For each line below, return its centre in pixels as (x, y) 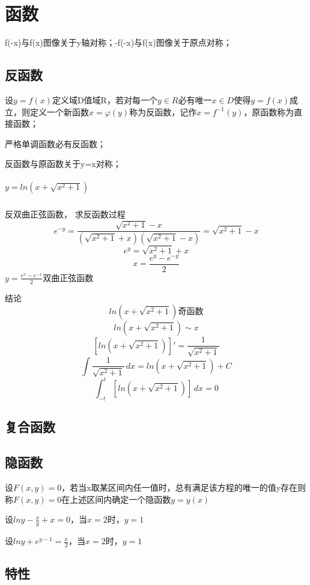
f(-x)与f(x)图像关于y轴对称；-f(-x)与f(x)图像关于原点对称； (118, 42)
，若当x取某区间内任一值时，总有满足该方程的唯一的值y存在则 (184, 487)
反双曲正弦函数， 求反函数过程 (65, 214)
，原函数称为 (269, 111)
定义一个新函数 (59, 111)
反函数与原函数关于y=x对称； (63, 164)
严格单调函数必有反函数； (55, 143)
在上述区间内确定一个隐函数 (116, 499)
